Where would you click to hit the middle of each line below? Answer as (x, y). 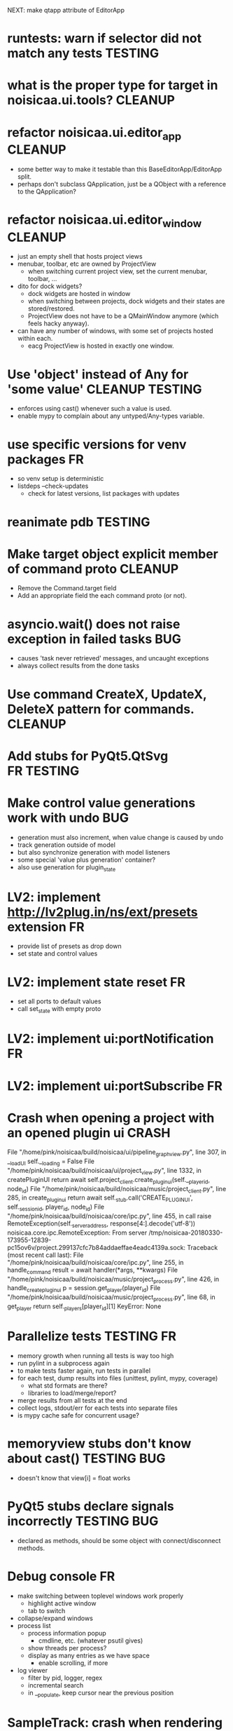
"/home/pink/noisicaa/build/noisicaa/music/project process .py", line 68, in (111, 1298)
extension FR (46, 926)
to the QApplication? (47, 191)
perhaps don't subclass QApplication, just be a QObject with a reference (121, 184)
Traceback (203, 1247)
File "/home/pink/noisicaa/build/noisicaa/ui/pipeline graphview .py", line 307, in (117, 1153)
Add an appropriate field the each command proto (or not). (102, 596)
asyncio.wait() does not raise (94, 624)
